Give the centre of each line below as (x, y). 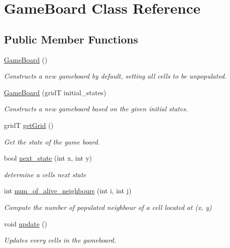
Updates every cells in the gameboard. (60, 240)
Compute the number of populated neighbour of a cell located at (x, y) (108, 207)
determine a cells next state (45, 174)
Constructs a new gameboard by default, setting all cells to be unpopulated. (115, 76)
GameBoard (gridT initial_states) (55, 92)
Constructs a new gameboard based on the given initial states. (96, 109)
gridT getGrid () (29, 125)
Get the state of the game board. (52, 141)
